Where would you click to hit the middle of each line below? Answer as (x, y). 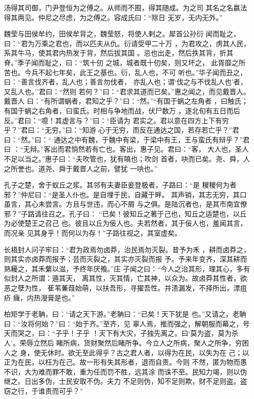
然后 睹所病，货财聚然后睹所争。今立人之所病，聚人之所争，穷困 (144, 343)
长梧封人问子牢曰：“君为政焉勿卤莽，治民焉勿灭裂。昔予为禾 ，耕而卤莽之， (127, 249)
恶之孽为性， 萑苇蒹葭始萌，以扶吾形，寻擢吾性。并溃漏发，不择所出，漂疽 (126, 288)
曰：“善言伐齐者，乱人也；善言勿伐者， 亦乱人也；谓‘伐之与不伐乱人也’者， (126, 82)
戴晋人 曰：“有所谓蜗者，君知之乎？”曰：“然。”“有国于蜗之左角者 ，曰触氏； (126, 101)
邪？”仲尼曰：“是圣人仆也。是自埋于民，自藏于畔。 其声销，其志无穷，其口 (125, 194)
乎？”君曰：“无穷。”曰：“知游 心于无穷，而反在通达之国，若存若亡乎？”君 (122, 130)
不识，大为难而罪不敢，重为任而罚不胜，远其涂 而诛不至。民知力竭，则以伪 (126, 371)
